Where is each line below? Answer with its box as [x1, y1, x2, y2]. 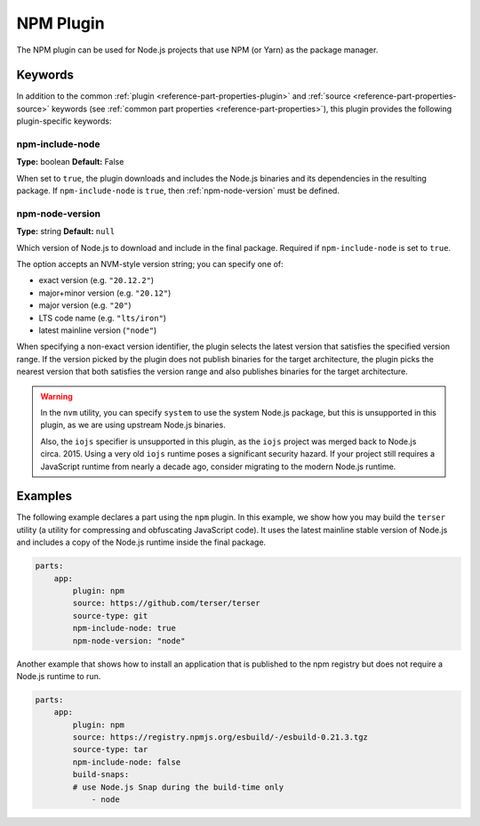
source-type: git [72, 611, 148, 620]
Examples [16, 489, 73, 504]
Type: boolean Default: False [16, 157, 124, 167]
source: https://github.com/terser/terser [72, 598, 261, 609]
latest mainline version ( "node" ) [38, 325, 157, 336]
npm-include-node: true [72, 623, 177, 634]
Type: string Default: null [16, 226, 116, 237]
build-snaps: [72, 770, 130, 780]
